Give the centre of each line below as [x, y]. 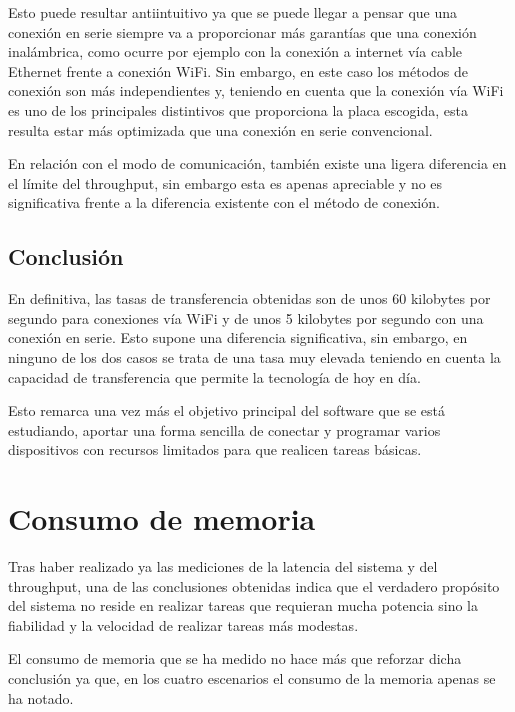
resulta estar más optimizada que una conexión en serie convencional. [220, 129]
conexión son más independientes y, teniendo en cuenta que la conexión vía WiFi [256, 90]
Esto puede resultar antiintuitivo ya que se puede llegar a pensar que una [233, 12]
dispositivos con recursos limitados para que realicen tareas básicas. [215, 449]
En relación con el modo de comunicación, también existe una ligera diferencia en [257, 163]
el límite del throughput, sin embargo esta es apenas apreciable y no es [225, 182]
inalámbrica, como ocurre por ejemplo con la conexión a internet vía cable [235, 51]
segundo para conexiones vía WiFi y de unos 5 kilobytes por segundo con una [246, 317]
